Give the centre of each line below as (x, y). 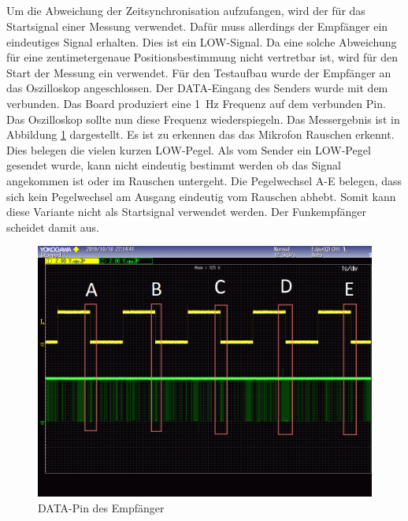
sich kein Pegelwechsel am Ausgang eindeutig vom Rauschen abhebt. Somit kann (201, 196)
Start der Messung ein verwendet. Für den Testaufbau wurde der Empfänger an (199, 72)
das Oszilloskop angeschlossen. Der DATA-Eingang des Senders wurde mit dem (197, 88)
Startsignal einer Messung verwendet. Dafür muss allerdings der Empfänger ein (197, 26)
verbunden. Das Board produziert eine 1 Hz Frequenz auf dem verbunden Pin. (196, 103)
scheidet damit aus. (53, 227)
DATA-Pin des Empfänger (101, 507)
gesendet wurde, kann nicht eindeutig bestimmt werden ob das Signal (174, 165)
